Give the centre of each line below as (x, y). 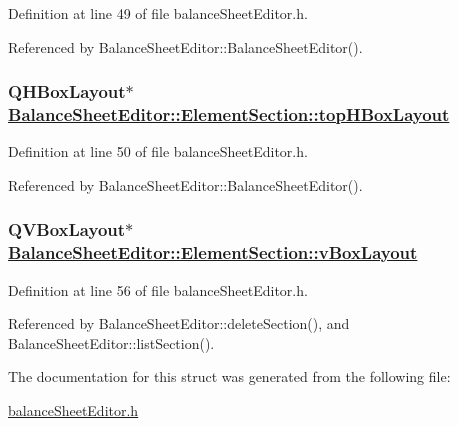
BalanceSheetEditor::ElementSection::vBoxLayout (213, 252)
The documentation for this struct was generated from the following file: (229, 376)
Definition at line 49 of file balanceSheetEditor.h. (158, 13)
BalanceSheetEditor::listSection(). (111, 342)
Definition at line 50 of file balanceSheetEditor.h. (158, 151)
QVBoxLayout (67, 229)
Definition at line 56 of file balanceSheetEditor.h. (158, 289)
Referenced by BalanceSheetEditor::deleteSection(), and (179, 323)
